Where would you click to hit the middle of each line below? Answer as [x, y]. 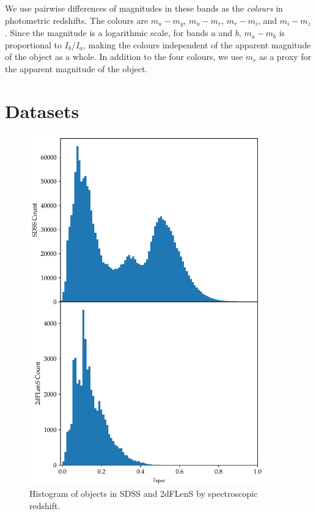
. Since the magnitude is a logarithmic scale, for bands [107, 33]
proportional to [34, 44]
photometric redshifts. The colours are [77, 20]
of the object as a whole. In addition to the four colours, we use [124, 57]
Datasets [42, 110]
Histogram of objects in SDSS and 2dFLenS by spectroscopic [144, 494]
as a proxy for [285, 57]
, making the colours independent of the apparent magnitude [197, 44]
